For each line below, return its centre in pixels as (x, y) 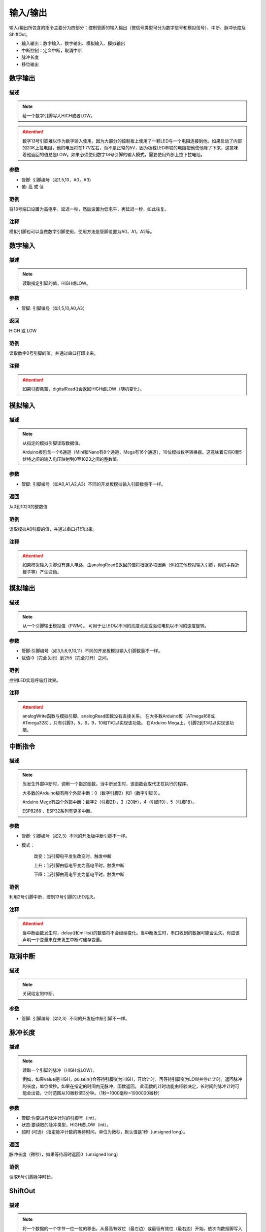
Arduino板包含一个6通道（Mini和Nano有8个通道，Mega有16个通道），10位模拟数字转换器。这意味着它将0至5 (132, 452)
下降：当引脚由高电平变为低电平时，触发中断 (79, 874)
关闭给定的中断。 (40, 993)
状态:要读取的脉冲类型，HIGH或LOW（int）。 (66, 1125)
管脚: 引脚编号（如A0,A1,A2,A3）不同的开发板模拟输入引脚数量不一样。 (94, 484)
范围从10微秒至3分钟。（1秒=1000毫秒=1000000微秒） (107, 1093)
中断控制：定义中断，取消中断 (52, 50)
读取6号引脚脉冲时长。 (32, 1177)
